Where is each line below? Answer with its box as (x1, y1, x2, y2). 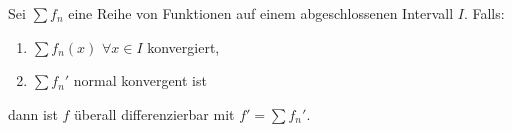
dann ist (8, 103, 58, 124)
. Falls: (463, 3, 505, 23)
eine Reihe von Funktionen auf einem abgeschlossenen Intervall (68, 3, 454, 23)
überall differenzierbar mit (74, 103, 235, 124)
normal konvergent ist (73, 70, 207, 91)
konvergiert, (147, 36, 220, 57)
